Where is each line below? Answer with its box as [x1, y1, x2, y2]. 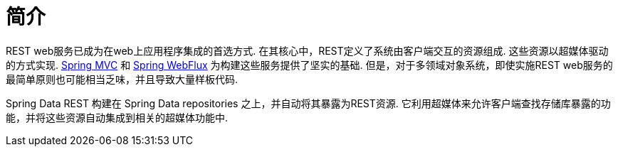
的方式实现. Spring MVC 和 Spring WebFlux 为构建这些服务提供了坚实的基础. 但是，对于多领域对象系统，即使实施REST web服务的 [6, 58, 613, 71]
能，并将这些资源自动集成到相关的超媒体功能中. [6, 111, 229, 124]
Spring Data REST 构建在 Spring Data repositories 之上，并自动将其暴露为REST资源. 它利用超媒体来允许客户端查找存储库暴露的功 [6, 97, 611, 109]
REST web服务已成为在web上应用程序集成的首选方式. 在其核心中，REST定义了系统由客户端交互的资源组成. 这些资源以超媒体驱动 [6, 44, 609, 57]
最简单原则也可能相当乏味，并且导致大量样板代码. [6, 72, 239, 85]
